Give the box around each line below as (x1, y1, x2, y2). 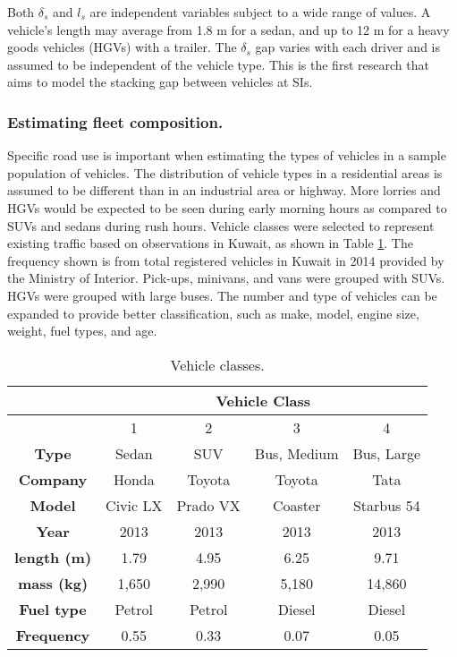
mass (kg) (17, 572, 89, 593)
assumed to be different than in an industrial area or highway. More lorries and (7, 181, 441, 200)
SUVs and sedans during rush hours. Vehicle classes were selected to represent (7, 216, 435, 235)
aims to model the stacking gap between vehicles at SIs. (7, 73, 313, 91)
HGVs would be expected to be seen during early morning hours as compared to (7, 198, 447, 217)
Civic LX (106, 494, 163, 516)
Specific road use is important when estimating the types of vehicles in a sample (7, 146, 446, 165)
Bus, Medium (254, 442, 339, 464)
